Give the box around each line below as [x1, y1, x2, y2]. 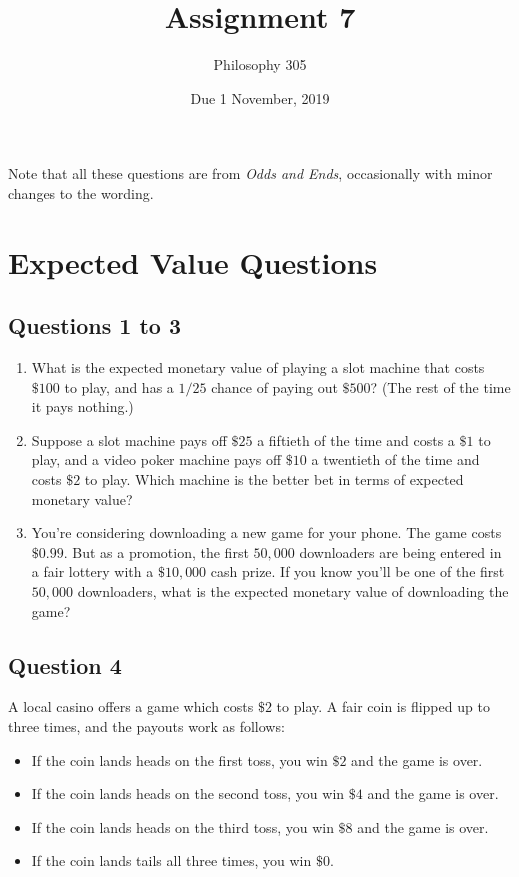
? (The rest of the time [370, 376, 511, 397]
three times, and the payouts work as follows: [8, 716, 285, 736]
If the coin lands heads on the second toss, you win [31, 783, 345, 804]
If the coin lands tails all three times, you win [31, 850, 312, 871]
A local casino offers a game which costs [8, 696, 254, 717]
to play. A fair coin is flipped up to [276, 696, 490, 717]
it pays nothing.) [31, 396, 134, 417]
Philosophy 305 [213, 54, 307, 75]
